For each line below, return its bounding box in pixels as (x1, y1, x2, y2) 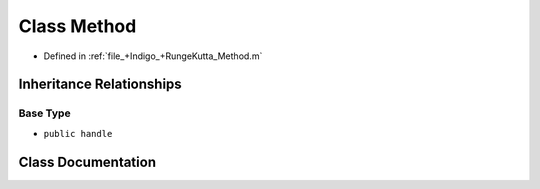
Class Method (18, 15, 137, 37)
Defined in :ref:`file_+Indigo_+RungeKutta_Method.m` (43, 50, 263, 62)
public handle (43, 128, 113, 139)
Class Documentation (18, 153, 157, 170)
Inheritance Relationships (18, 76, 182, 93)
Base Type (18, 106, 71, 120)
